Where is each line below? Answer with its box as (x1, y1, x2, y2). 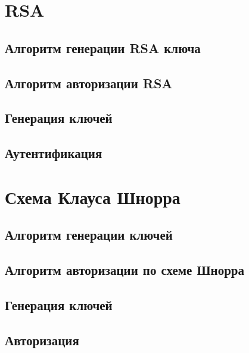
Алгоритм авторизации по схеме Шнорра (5, 261, 244, 279)
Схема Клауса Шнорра (5, 184, 180, 209)
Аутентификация (5, 144, 102, 162)
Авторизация (5, 330, 79, 349)
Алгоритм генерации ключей (5, 225, 173, 244)
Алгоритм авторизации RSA (5, 73, 173, 92)
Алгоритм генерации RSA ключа (5, 38, 201, 57)
